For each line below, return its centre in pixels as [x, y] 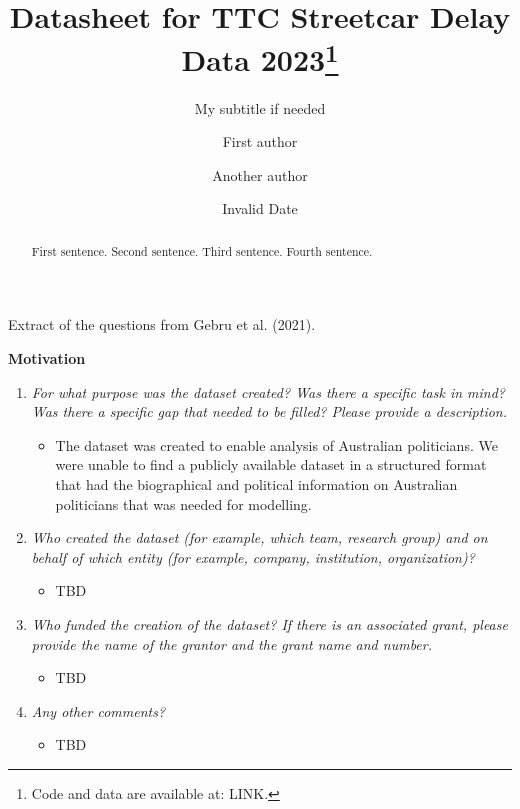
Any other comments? [98, 710]
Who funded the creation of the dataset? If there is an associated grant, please [269, 624]
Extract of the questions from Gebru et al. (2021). [162, 324]
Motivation [47, 358]
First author [260, 141]
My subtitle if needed [260, 107]
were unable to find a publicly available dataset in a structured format [271, 464]
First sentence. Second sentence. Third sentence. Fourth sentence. [202, 250]
